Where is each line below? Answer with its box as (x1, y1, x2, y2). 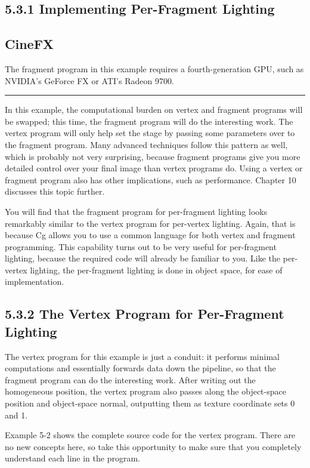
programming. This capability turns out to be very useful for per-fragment (5, 240, 277, 253)
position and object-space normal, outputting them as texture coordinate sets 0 (5, 397, 295, 410)
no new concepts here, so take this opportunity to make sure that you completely (5, 440, 302, 452)
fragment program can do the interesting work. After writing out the (5, 373, 256, 386)
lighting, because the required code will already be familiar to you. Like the (5, 252, 281, 264)
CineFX (5, 35, 54, 53)
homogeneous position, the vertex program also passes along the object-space (5, 385, 286, 398)
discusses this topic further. (5, 185, 105, 198)
